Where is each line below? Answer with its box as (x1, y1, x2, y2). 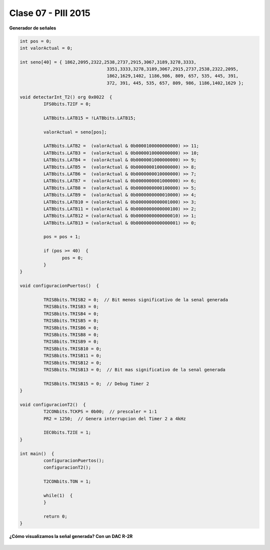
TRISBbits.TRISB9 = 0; (43, 339, 99, 345)
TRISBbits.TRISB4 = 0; (43, 311, 99, 317)
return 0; (43, 514, 67, 520)
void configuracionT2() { (19, 402, 86, 407)
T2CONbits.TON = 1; (43, 479, 91, 485)
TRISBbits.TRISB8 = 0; (43, 332, 99, 337)
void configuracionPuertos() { (19, 283, 99, 289)
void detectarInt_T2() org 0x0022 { (19, 94, 112, 100)
